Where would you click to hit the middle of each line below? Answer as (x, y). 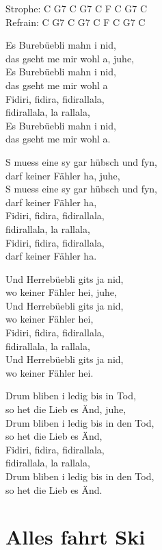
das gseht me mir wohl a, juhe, (70, 58)
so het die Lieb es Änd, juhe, (66, 409)
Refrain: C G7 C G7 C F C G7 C (76, 22)
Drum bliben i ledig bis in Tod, (71, 396)
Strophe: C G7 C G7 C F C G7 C (77, 8)
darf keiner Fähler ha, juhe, (63, 175)
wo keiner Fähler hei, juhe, (61, 292)
